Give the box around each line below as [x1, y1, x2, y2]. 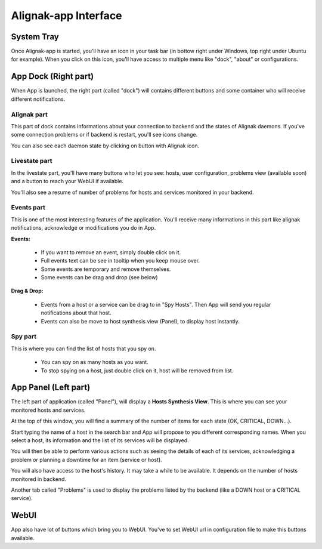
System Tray [11, 32, 59, 42]
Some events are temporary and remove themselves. [41, 266, 171, 273]
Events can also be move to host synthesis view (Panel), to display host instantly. [41, 317, 240, 325]
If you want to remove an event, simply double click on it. [41, 248, 181, 256]
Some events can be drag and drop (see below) [41, 274, 158, 281]
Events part [11, 203, 46, 212]
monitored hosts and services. [11, 406, 86, 414]
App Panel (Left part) [11, 383, 91, 393]
